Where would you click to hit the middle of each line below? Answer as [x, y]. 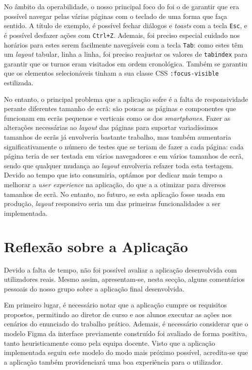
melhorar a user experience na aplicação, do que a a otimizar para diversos [115, 184]
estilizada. [19, 83]
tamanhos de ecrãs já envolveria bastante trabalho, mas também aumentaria [118, 137]
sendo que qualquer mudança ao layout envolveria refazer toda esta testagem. [119, 165]
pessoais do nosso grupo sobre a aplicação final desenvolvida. [94, 288]
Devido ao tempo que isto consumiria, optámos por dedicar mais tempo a [113, 175]
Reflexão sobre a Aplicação [96, 246]
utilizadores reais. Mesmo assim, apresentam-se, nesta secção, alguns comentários [124, 279]
